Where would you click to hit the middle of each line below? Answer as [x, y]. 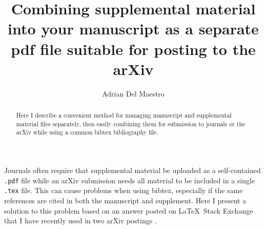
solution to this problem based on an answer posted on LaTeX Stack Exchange [129, 210]
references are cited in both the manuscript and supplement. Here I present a [125, 200]
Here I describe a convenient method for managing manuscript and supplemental [124, 115]
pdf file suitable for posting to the [133, 49]
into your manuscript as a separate [133, 28]
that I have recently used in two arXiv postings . [80, 221]
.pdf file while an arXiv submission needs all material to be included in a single [130, 180]
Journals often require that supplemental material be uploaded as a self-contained [132, 170]
